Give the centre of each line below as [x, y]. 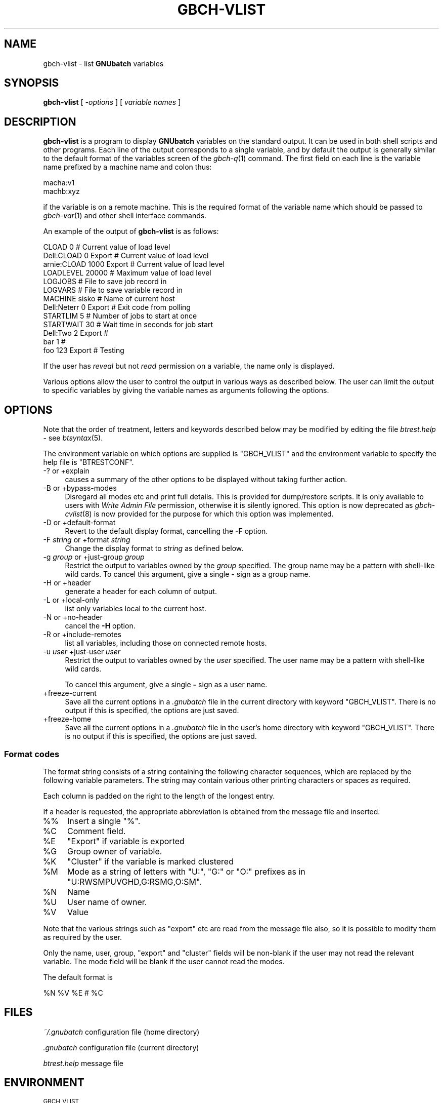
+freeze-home [67, 719]
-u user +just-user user [82, 652]
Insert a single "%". [104, 821]
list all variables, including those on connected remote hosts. [166, 643]
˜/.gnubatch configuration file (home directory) [121, 1032]
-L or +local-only [71, 600]
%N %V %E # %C [73, 993]
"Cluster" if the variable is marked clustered [150, 861]
